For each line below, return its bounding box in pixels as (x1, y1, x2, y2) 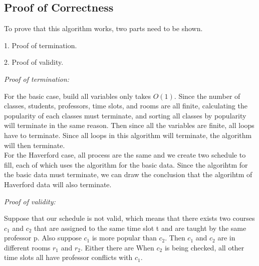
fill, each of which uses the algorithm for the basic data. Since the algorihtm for (4, 159, 248, 170)
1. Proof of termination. (4, 40, 77, 50)
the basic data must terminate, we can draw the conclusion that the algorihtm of (4, 169, 252, 180)
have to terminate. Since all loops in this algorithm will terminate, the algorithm (4, 129, 252, 140)
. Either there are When (80, 242, 154, 252)
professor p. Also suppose (4, 232, 82, 243)
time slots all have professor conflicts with (4, 252, 133, 262)
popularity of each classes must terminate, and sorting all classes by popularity (4, 110, 246, 120)
